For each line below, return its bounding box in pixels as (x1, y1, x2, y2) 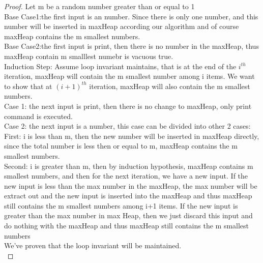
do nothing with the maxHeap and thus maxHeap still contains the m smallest (4, 220, 249, 231)
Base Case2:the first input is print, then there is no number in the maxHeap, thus (4, 41, 259, 51)
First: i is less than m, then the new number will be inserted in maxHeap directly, (4, 130, 259, 141)
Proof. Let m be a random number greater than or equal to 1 (4, 1, 195, 11)
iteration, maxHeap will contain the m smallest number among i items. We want (4, 71, 255, 81)
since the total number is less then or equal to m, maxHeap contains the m (4, 140, 238, 151)
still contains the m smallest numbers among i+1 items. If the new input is (4, 200, 238, 211)
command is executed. (4, 110, 73, 121)
